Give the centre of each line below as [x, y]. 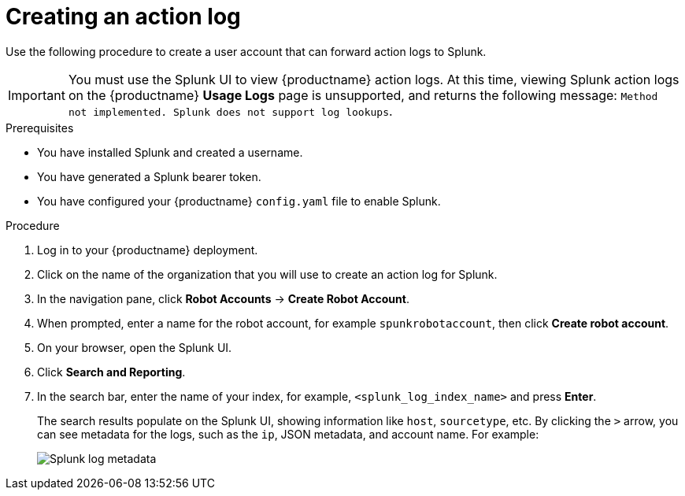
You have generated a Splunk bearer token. [149, 176]
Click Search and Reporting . [111, 372]
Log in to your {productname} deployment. [148, 250]
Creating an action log [123, 17]
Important [37, 95]
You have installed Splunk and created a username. [170, 152]
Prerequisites [40, 128]
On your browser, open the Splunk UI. [135, 347]
